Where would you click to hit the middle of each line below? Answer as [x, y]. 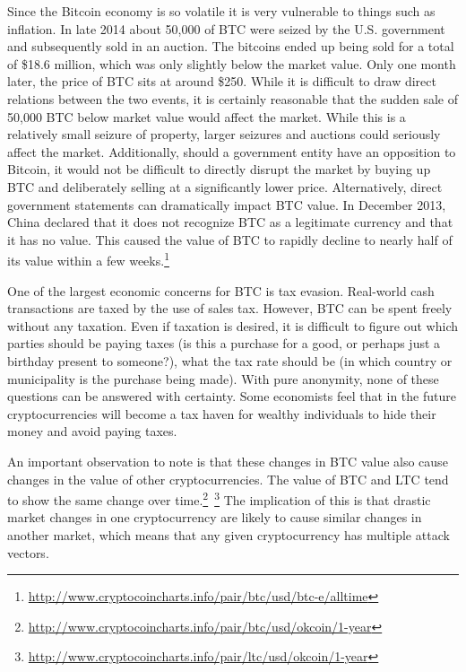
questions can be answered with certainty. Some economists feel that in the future [232, 396]
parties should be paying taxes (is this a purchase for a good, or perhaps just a [224, 343]
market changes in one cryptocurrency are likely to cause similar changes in [215, 517]
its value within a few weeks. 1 [88, 259]
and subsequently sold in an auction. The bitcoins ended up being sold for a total [231, 46]
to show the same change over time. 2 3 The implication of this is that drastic [219, 498]
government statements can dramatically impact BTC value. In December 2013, [227, 204]
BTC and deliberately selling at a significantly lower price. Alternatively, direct [225, 186]
